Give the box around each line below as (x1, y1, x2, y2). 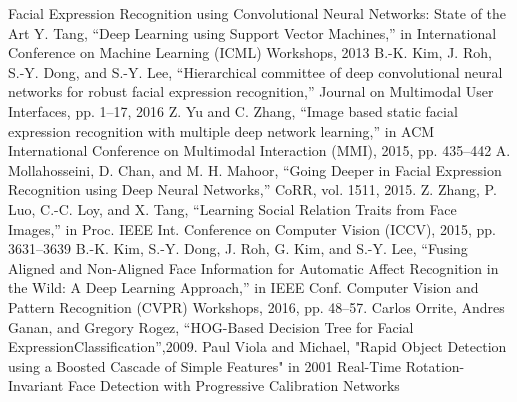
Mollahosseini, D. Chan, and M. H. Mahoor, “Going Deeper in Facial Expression (8, 159, 502, 180)
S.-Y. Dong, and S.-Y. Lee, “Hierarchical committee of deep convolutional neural (8, 61, 503, 82)
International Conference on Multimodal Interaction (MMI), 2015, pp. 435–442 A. (8, 140, 511, 161)
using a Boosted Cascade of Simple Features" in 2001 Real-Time (8, 355, 402, 376)
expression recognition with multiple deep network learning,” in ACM (8, 120, 435, 141)
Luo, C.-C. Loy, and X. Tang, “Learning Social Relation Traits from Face (8, 198, 457, 219)
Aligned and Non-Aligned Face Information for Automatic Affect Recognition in (8, 257, 499, 278)
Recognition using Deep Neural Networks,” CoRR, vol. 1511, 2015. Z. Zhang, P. (8, 179, 497, 200)
